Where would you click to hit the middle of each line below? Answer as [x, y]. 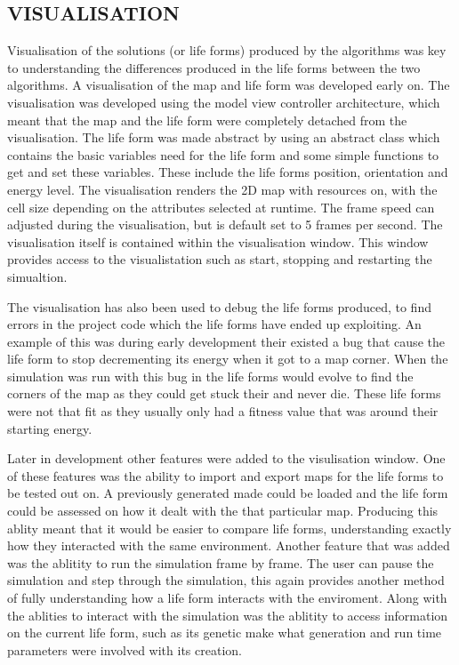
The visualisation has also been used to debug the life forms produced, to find [219, 306]
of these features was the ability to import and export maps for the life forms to [225, 475]
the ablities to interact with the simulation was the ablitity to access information [228, 615]
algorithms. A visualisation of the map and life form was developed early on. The [229, 85]
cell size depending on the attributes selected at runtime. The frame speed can [221, 207]
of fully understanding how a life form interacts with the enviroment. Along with [227, 598]
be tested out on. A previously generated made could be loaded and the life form [228, 493]
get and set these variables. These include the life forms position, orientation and [228, 172]
